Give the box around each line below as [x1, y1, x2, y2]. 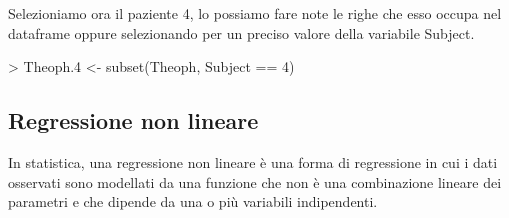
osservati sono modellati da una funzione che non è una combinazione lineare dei [8, 171, 502, 192]
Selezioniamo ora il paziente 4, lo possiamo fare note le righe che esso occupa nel [8, 3, 502, 23]
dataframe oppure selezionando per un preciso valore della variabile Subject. [8, 22, 475, 43]
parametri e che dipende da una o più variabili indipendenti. [8, 191, 378, 212]
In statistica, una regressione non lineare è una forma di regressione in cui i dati [8, 151, 498, 172]
